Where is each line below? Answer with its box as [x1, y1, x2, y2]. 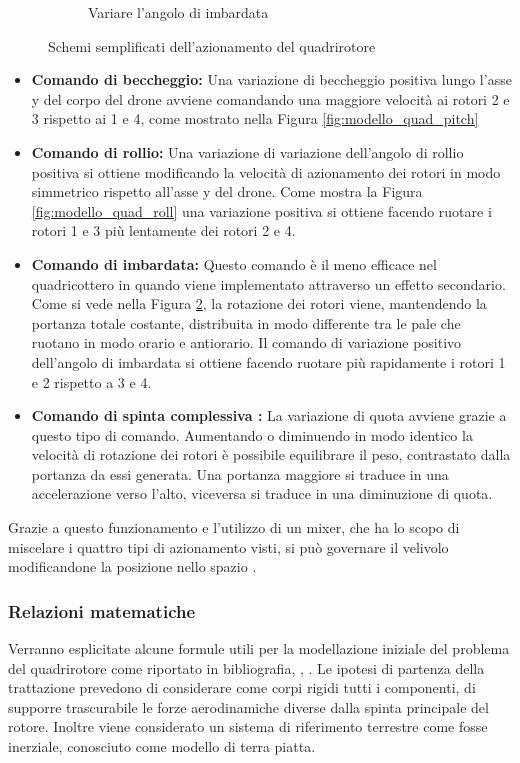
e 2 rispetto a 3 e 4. [31, 371, 152, 392]
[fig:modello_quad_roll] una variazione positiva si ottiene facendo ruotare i [31, 200, 492, 221]
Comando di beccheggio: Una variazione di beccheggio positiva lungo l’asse [31, 69, 512, 90]
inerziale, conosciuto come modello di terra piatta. [8, 736, 316, 757]
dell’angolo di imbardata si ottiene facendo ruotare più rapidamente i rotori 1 [31, 351, 506, 372]
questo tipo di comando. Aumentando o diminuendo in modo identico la [31, 424, 473, 445]
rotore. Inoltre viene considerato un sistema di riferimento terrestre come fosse [8, 716, 488, 737]
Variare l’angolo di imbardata [88, 2, 269, 22]
